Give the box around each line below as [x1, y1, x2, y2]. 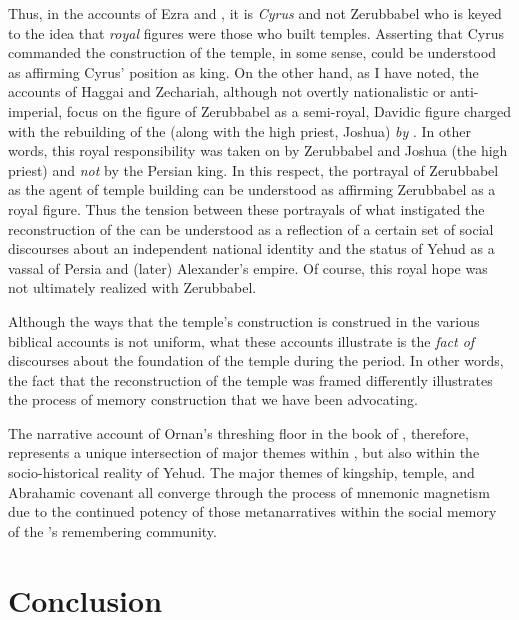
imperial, [8, 100, 63, 121]
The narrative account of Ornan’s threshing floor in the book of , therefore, [8, 422, 469, 443]
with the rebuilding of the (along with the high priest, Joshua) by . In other [8, 120, 471, 141]
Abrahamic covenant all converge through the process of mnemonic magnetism [8, 481, 490, 502]
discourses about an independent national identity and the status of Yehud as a [8, 238, 495, 259]
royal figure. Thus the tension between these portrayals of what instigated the [8, 198, 485, 219]
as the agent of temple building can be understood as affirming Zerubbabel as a [8, 179, 496, 200]
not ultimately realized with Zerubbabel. [8, 277, 257, 298]
